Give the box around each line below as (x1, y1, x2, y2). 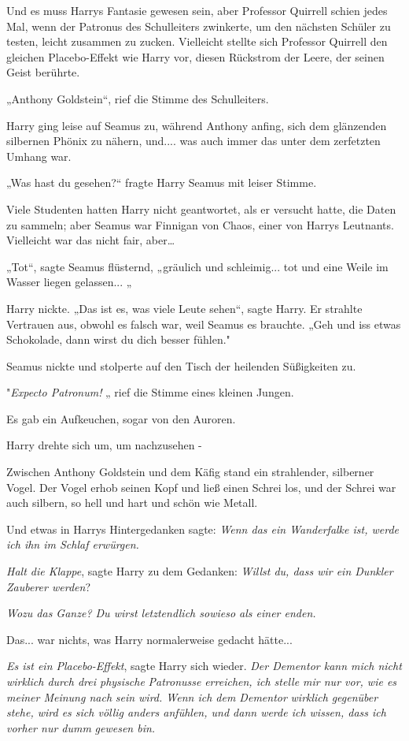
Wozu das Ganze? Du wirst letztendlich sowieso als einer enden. (6, 605, 316, 621)
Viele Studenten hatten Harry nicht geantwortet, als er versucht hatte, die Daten (6, 200, 396, 217)
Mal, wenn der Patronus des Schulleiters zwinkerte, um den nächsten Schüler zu (6, 17, 391, 34)
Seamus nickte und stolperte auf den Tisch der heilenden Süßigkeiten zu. (6, 357, 356, 374)
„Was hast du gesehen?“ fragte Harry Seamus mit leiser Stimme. (6, 174, 317, 191)
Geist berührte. (6, 64, 80, 80)
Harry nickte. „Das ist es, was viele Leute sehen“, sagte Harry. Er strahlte (6, 300, 363, 316)
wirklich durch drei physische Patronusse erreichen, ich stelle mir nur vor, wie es (6, 673, 397, 689)
